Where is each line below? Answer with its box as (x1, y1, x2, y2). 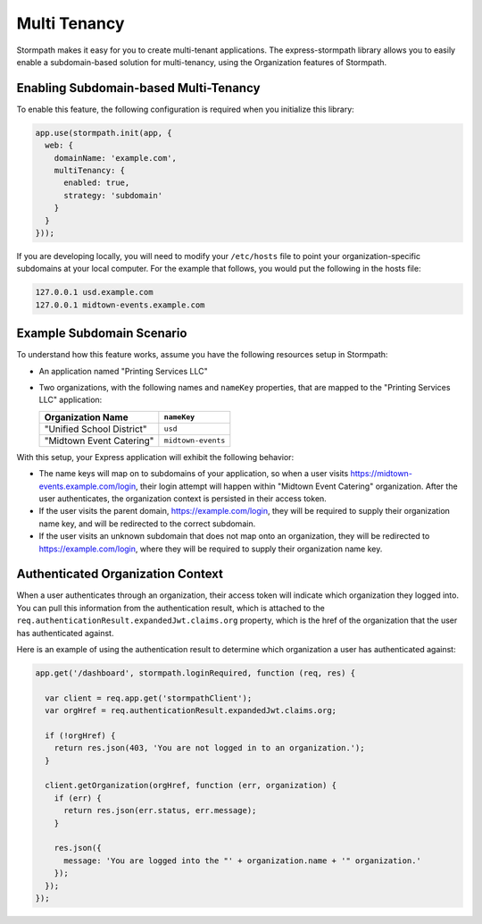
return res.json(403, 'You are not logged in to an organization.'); (54, 743, 365, 753)
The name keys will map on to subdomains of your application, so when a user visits (38, 468, 349, 479)
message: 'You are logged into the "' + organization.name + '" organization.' (63, 855, 421, 866)
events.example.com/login (38, 481, 137, 491)
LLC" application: (38, 394, 103, 406)
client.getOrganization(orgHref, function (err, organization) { (45, 780, 337, 791)
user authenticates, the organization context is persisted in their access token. (38, 492, 328, 504)
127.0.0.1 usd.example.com (35, 287, 154, 298)
